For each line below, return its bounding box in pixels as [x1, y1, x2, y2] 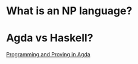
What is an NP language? [6, 4, 133, 18]
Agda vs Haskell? [6, 31, 93, 45]
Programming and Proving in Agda [6, 51, 90, 58]
